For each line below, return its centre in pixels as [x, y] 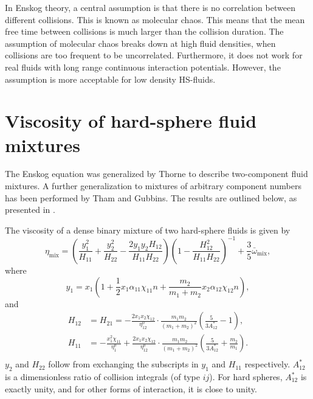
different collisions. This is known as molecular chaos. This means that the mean [155, 19]
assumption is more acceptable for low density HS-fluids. [110, 79]
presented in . [30, 210]
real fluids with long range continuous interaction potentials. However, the [143, 67]
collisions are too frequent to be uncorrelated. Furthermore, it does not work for [154, 55]
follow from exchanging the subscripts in [123, 364]
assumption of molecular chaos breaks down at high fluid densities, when [140, 43]
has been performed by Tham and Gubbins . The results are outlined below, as [151, 197]
